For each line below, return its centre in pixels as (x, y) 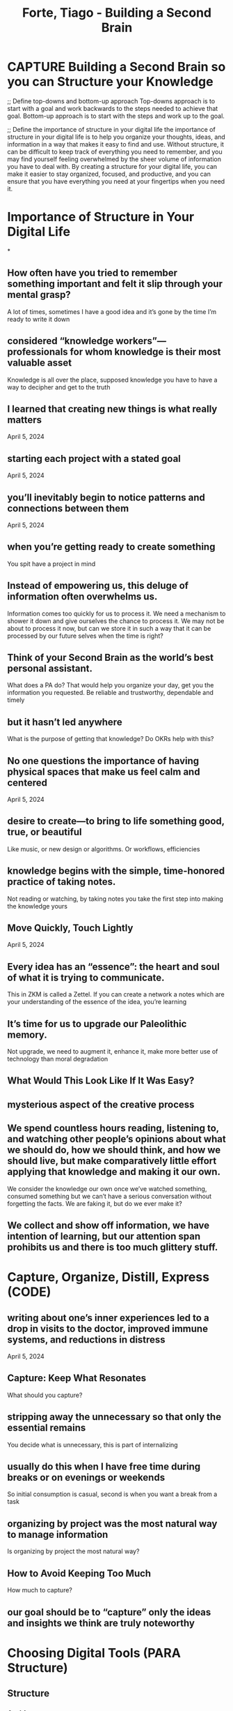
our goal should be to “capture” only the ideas (109, 1612)
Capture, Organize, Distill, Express (109, 1277)
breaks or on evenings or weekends (86, 1478)
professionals (38, 352)
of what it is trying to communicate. (86, 977)
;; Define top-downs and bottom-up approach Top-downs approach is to (111, 101)
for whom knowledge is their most (145, 352)
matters (25, 420)
